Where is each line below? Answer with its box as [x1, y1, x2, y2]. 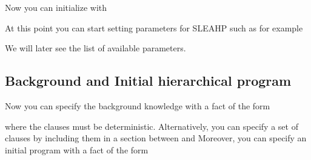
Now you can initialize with [5, 1, 107, 13]
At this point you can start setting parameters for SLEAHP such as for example [5, 21, 303, 34]
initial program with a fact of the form [5, 143, 149, 156]
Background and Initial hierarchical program [5, 71, 292, 90]
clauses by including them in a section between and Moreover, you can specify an [5, 132, 307, 144]
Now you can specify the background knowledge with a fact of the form [5, 99, 270, 112]
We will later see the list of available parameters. [5, 42, 186, 54]
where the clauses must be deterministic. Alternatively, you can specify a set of [5, 120, 298, 132]
